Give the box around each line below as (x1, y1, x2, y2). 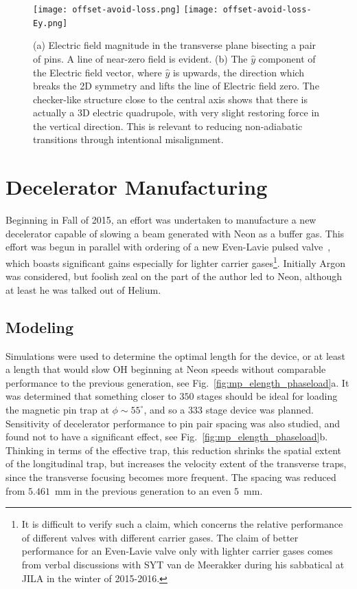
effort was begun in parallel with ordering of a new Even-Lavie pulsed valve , (5, 239, 331, 254)
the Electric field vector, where (33, 65, 162, 79)
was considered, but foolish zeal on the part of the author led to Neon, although (5, 269, 342, 283)
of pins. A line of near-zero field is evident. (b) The (33, 51, 248, 65)
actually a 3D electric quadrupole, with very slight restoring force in (33, 105, 320, 120)
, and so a (143, 402, 185, 416)
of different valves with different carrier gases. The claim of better (21, 530, 299, 544)
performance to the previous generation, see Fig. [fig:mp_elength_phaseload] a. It (5, 375, 349, 389)
